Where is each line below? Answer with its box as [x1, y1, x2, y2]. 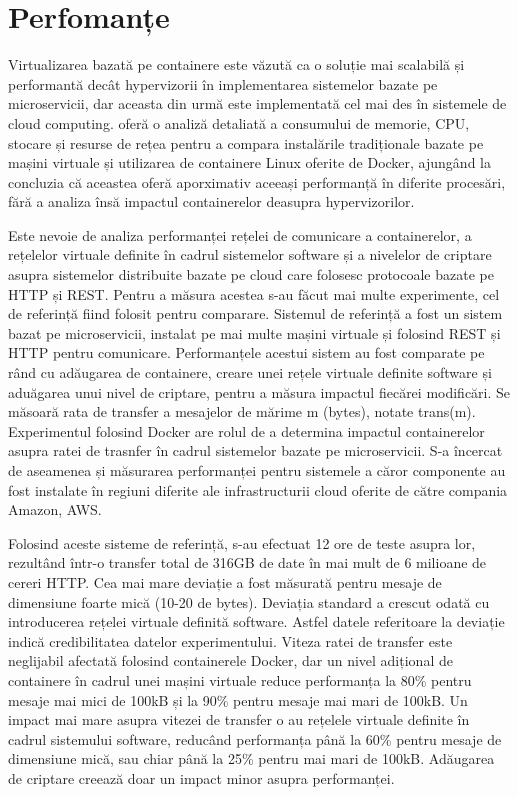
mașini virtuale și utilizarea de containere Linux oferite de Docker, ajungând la [8, 152, 491, 173]
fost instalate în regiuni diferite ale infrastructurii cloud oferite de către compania [8, 479, 508, 500]
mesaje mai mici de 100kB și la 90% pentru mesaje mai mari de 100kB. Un [8, 689, 468, 710]
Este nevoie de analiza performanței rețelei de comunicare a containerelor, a [8, 224, 472, 245]
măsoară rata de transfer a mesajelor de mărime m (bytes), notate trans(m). [8, 401, 476, 422]
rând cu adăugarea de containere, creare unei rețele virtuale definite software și [8, 362, 492, 383]
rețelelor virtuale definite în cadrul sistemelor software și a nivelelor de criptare [8, 244, 492, 265]
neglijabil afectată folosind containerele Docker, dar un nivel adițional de [8, 650, 453, 671]
